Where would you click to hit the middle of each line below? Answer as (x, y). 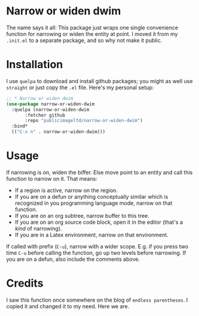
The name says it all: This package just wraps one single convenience (92, 28)
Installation (35, 65)
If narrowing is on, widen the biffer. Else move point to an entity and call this (99, 172)
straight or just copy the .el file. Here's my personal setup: (80, 87)
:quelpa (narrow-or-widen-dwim (50, 110)
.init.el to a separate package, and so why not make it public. (84, 40)
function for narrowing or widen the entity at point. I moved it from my (92, 34)
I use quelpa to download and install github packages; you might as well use (99, 81)
